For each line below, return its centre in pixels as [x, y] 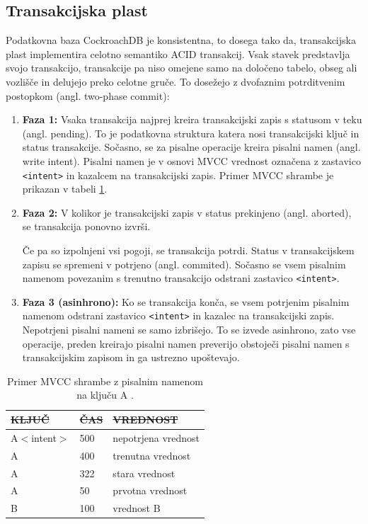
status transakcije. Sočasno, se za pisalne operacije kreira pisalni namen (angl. [191, 147]
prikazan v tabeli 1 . [65, 189]
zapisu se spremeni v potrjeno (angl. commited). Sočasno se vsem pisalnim [184, 264]
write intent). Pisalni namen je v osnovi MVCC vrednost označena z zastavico [191, 160]
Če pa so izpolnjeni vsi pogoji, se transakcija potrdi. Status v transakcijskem [188, 250]
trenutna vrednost [152, 455]
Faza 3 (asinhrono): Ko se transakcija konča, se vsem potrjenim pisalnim [186, 301]
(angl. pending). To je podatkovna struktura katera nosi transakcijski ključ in [191, 133]
